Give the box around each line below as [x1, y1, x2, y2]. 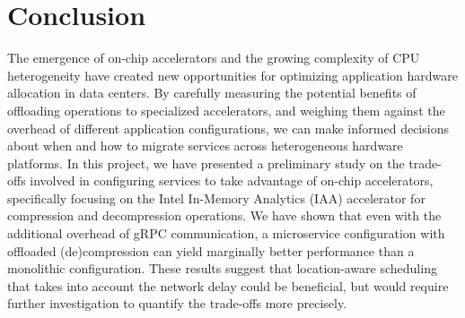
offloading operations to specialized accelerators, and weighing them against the [7, 100, 445, 119]
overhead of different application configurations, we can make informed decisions [7, 118, 449, 137]
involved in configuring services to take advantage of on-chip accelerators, [30, 171, 434, 190]
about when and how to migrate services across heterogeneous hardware [7, 136, 403, 155]
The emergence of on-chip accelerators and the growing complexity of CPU [7, 48, 420, 67]
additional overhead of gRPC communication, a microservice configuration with [7, 224, 445, 243]
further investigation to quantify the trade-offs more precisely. [7, 294, 347, 313]
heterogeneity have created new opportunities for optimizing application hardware [7, 65, 459, 84]
